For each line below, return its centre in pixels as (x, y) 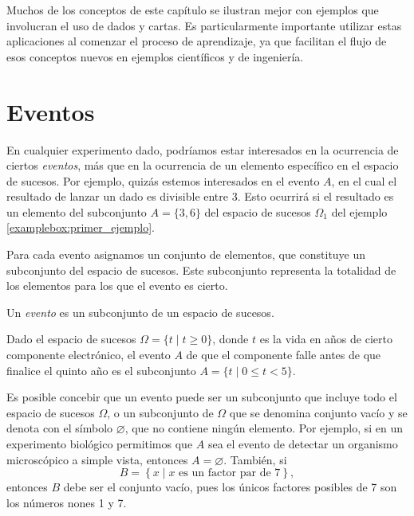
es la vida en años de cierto (326, 339)
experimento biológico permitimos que (100, 444)
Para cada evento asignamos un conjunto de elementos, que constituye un (186, 254)
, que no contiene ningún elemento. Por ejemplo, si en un (264, 428)
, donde (231, 339)
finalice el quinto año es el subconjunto (101, 370)
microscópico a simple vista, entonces (97, 459)
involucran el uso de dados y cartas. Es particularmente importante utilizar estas (204, 25)
